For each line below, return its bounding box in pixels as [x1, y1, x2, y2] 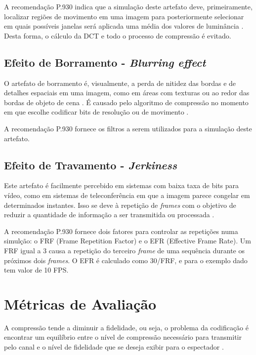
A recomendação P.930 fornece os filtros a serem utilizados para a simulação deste [4, 123, 252, 133]
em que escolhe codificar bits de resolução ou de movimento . [4, 107, 189, 117]
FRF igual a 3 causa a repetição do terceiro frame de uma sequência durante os [4, 245, 245, 255]
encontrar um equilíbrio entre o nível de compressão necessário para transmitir [4, 332, 242, 342]
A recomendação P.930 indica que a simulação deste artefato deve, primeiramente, [4, 1, 253, 11]
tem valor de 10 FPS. [4, 265, 69, 275]
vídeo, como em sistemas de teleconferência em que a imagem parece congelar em [4, 190, 250, 200]
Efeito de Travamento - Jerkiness [4, 157, 177, 172]
